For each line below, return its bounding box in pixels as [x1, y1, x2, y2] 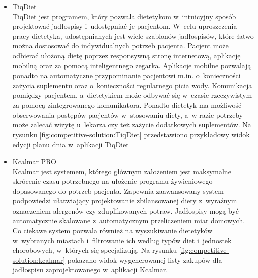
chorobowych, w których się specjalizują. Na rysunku [12, 245, 177, 255]
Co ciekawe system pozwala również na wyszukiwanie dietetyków [12, 225, 213, 236]
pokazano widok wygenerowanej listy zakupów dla [67, 254, 222, 265]
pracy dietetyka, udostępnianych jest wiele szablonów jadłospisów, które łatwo [12, 30, 254, 41]
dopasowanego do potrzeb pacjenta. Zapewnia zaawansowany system [12, 185, 224, 196]
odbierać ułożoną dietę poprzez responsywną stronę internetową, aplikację [12, 50, 241, 60]
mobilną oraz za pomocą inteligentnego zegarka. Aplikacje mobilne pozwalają [12, 60, 251, 71]
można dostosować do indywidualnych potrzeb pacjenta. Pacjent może [12, 40, 229, 51]
